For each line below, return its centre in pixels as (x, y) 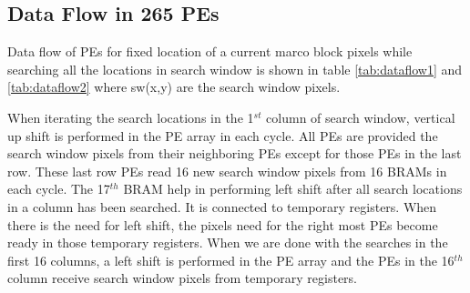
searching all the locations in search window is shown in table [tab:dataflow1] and (235, 69)
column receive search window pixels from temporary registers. (182, 278)
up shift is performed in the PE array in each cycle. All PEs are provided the (223, 135)
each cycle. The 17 (59, 189)
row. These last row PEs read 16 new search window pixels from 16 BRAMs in (227, 171)
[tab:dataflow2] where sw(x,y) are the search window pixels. (174, 87)
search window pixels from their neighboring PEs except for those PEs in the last (235, 153)
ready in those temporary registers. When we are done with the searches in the (228, 242)
